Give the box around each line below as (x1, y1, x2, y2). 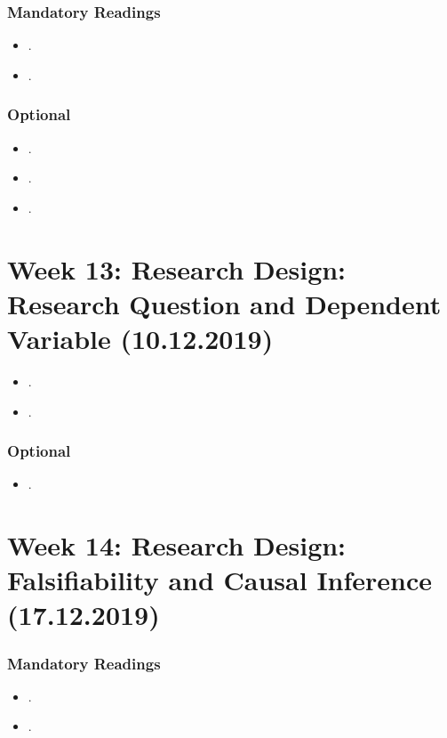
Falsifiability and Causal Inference (7, 562, 433, 598)
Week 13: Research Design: (7, 250, 347, 287)
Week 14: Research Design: (7, 527, 347, 564)
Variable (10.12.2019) (7, 320, 274, 356)
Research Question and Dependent (7, 285, 442, 321)
